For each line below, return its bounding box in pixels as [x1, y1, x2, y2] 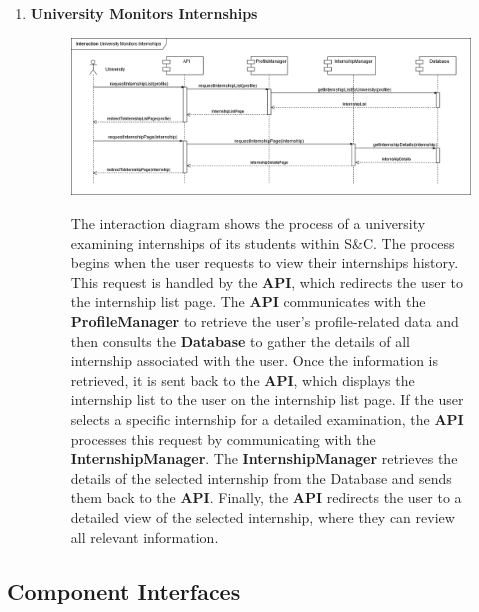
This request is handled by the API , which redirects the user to [70, 271, 464, 292]
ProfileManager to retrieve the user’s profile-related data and [70, 311, 459, 332]
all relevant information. [70, 526, 219, 547]
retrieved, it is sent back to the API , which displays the [70, 369, 415, 390]
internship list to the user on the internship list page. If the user [70, 389, 464, 410]
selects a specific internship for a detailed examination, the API [70, 409, 464, 430]
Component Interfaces [7, 575, 241, 606]
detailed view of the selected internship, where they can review [70, 506, 455, 527]
